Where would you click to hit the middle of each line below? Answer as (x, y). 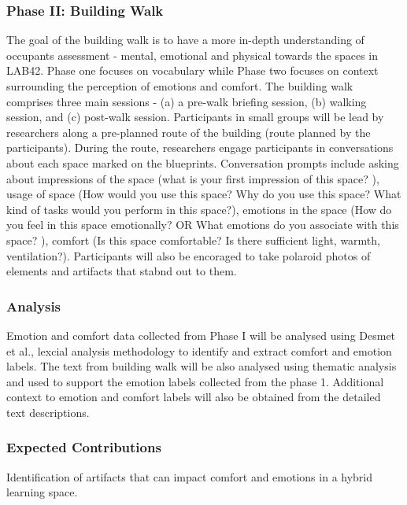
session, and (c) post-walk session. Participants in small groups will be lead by (195, 117)
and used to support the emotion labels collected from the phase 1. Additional (195, 381)
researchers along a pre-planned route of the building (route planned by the (189, 132)
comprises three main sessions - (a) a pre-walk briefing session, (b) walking (187, 101)
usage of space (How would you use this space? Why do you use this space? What (204, 194)
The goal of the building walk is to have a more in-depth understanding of (185, 40)
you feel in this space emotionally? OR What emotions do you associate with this (203, 225)
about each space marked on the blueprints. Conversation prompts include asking (203, 162)
